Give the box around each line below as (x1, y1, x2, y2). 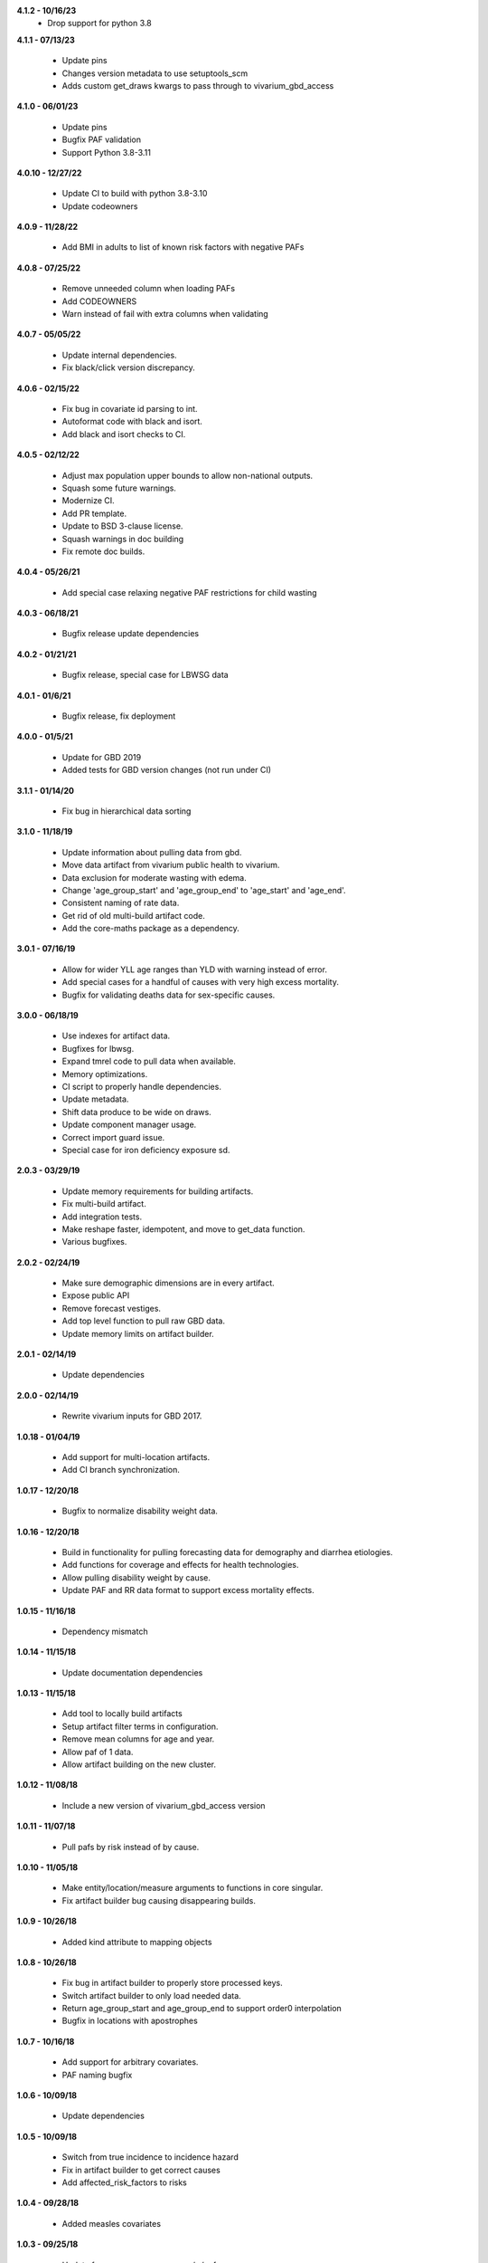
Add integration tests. (61, 1211, 143, 1222)
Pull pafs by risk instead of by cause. (61, 1841, 200, 1852)
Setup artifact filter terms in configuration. (61, 1721, 219, 1732)
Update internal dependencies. (61, 349, 177, 360)
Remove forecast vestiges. (61, 1303, 162, 1313)
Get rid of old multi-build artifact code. (61, 910, 205, 921)
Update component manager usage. (61, 1119, 197, 1131)
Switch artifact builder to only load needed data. (61, 1990, 241, 2000)
